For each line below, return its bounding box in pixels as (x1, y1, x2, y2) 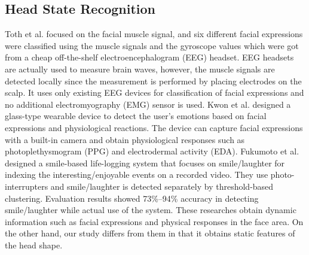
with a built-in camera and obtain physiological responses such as (5, 133, 245, 145)
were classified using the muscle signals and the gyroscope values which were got (5, 39, 299, 51)
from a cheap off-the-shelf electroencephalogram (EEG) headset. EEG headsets (5, 51, 294, 63)
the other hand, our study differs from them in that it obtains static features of (5, 227, 295, 239)
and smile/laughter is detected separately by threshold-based (50, 180, 274, 192)
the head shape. (5, 238, 63, 251)
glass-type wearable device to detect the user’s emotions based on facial (5, 110, 267, 122)
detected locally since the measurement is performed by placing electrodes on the (5, 74, 302, 87)
